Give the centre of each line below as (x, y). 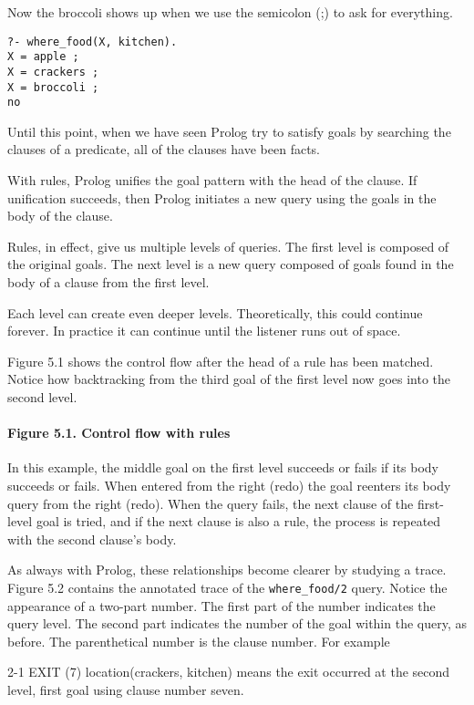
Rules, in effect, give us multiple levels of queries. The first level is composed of (228, 246)
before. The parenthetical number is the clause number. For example (199, 641)
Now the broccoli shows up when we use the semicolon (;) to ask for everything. (230, 12)
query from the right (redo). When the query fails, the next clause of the (211, 503)
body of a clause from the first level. (108, 282)
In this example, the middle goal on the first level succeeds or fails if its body (223, 467)
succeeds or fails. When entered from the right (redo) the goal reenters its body (229, 485)
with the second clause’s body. (92, 539)
